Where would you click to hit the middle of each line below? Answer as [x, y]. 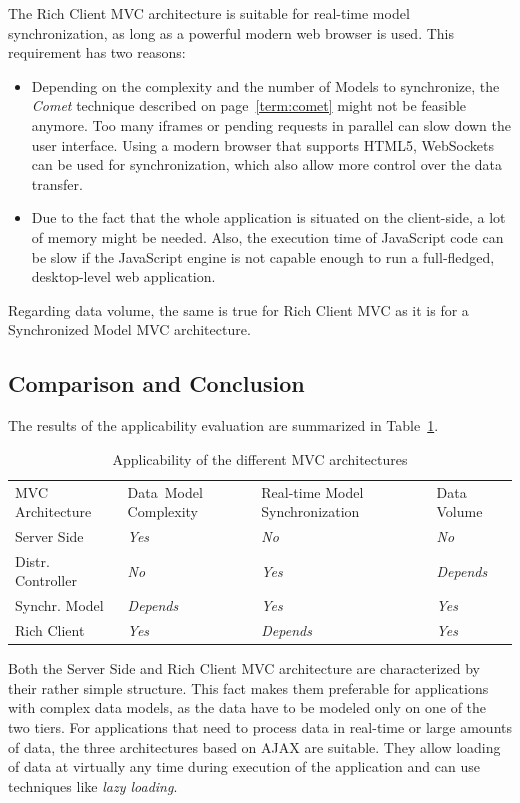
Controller [46, 580]
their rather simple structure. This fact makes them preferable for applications [248, 687]
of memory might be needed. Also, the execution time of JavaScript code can [267, 236]
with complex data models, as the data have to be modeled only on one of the [247, 707]
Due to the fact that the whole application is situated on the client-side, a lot [268, 217]
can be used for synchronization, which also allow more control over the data [266, 164]
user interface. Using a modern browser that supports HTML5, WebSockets [262, 144]
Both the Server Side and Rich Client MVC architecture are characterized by [244, 668]
